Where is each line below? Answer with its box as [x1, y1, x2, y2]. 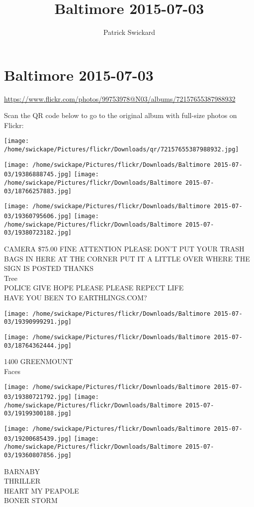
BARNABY [4, 466, 40, 476]
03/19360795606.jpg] [4, 213, 72, 220]
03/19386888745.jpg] [4, 171, 72, 178]
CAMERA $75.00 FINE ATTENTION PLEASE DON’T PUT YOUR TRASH [4, 244, 245, 253]
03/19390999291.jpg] [4, 318, 72, 326]
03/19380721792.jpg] [4, 393, 72, 401]
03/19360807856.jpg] [4, 451, 72, 459]
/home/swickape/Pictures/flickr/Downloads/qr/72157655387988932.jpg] [4, 146, 239, 153]
